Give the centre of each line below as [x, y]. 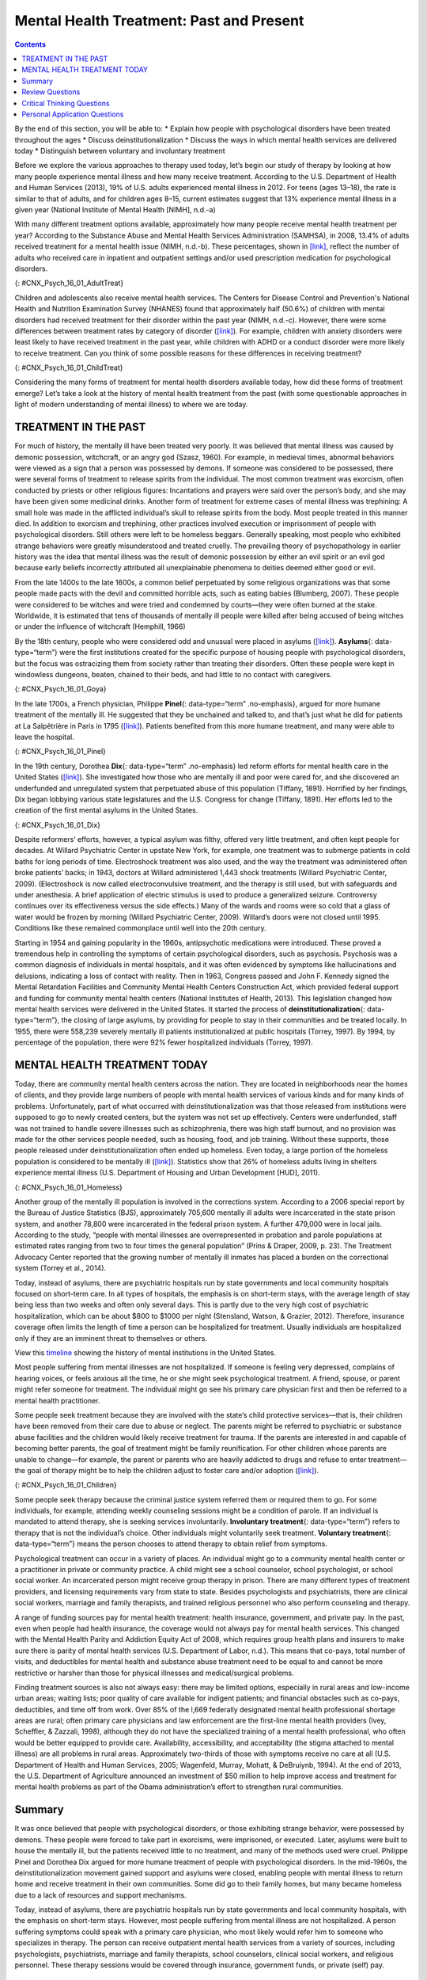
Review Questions [51, 92]
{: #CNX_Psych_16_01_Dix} [58, 824]
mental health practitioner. [57, 1400]
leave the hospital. [44, 737]
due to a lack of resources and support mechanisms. [100, 1895]
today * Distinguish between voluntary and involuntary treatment [120, 151]
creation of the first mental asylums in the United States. [106, 810]
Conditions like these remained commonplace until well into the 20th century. [140, 928]
